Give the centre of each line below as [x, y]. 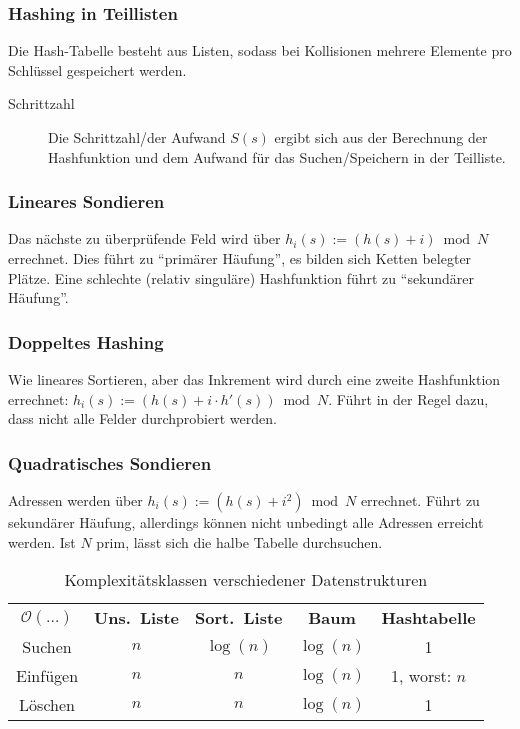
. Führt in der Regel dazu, [408, 398]
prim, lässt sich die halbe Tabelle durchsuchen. [239, 541]
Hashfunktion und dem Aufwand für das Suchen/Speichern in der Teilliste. [277, 156]
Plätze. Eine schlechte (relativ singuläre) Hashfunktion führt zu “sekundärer [241, 277]
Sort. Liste [239, 618]
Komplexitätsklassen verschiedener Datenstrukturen [246, 580]
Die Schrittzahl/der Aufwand [137, 137]
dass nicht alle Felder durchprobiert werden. [142, 418]
